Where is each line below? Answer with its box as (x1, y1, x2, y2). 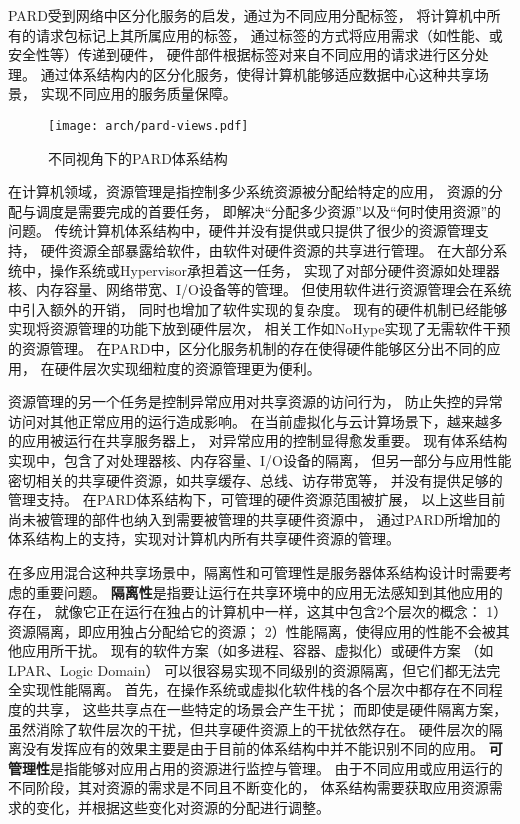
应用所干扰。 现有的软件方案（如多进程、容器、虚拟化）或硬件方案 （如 (21, 640, 494, 661)
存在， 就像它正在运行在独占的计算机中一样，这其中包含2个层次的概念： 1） (8, 601, 508, 622)
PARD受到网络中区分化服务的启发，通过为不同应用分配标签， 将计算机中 (8, 5, 487, 25)
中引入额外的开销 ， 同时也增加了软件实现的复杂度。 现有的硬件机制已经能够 (8, 298, 508, 319)
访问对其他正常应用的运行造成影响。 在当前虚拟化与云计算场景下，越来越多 (8, 410, 503, 431)
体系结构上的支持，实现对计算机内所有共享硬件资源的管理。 (8, 528, 400, 549)
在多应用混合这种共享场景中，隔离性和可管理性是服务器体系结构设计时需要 (8, 561, 498, 582)
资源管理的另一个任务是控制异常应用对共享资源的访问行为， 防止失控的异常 (8, 391, 503, 412)
